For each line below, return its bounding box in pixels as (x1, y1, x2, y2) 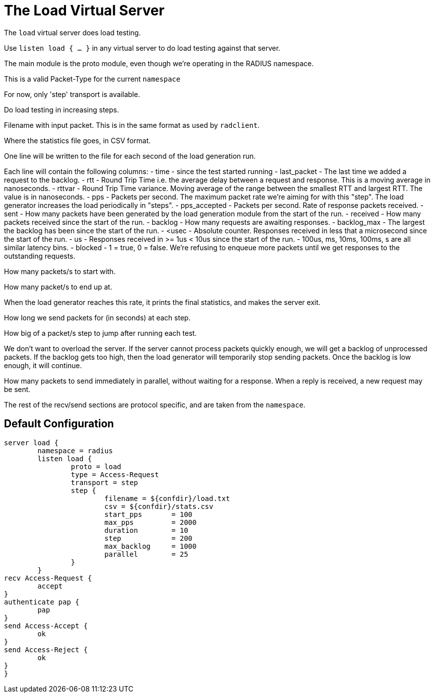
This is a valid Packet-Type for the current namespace (4, 74, 181, 83)
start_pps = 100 (104, 510, 193, 518)
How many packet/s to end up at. (4, 282, 112, 291)
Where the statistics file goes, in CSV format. (4, 136, 151, 145)
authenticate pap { (4, 597, 79, 606)
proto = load (71, 462, 122, 471)
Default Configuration (4, 417, 114, 430)
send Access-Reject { (4, 645, 88, 654)
